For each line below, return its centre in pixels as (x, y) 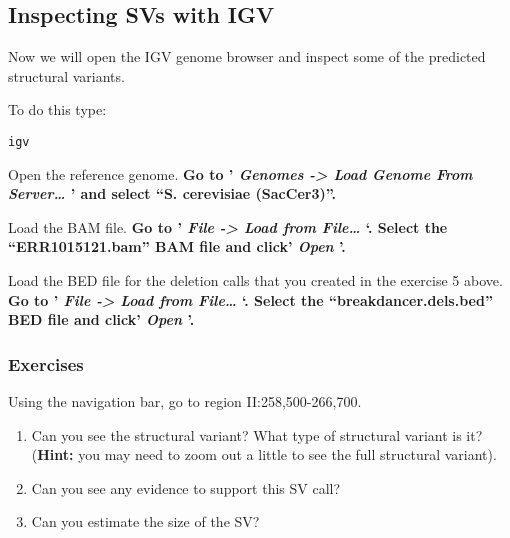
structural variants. (66, 75)
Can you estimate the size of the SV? (145, 521)
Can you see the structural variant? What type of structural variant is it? (257, 434)
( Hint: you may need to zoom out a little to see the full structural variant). (264, 454)
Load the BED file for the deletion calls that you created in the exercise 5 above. (255, 280)
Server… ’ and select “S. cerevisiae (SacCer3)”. (172, 193)
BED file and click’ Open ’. (101, 319)
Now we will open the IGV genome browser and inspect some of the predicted (247, 56)
